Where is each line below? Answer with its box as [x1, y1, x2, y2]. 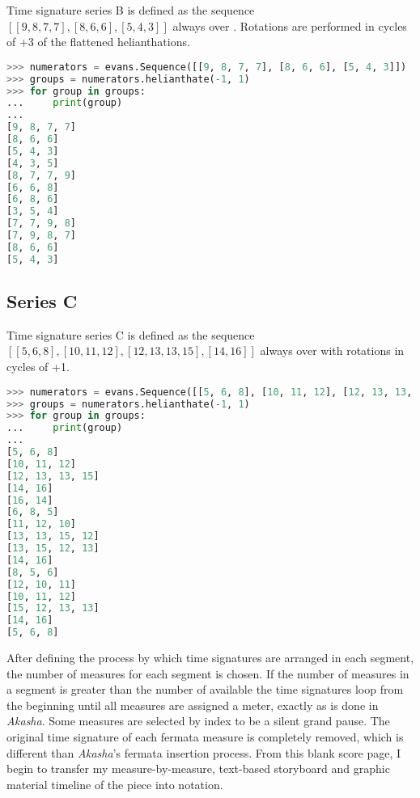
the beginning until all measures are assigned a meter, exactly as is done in [6, 696, 379, 713]
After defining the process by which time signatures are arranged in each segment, [6, 649, 414, 666]
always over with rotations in [260, 342, 405, 359]
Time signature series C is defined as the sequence [6, 326, 255, 343]
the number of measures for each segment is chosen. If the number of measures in [6, 665, 409, 682]
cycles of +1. [6, 358, 70, 375]
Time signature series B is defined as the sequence [6, 2, 255, 18]
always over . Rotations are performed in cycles [172, 17, 407, 34]
